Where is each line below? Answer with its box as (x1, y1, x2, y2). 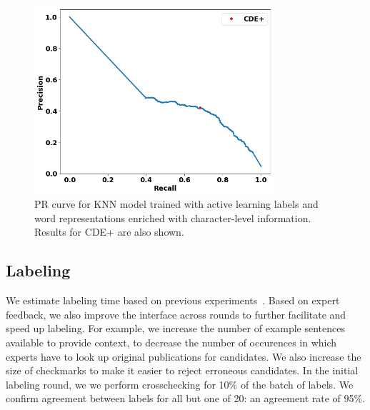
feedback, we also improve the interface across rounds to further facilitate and (6, 306, 346, 321)
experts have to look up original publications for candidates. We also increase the (6, 349, 361, 364)
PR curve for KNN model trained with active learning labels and (34, 196, 319, 211)
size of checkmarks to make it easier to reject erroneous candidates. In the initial (6, 363, 359, 378)
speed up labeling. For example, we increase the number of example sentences (6, 321, 346, 336)
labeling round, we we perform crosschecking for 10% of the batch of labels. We (6, 376, 354, 391)
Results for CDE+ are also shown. (34, 224, 184, 239)
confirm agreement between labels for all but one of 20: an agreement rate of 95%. (6, 391, 366, 406)
